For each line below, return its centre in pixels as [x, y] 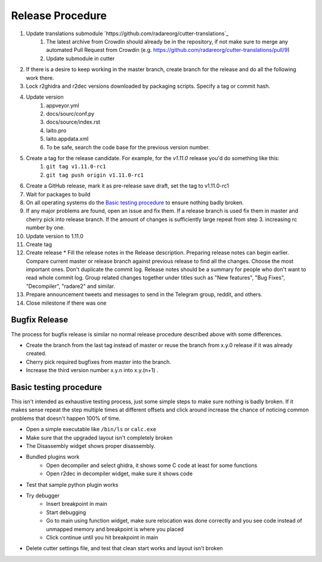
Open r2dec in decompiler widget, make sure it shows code [120, 474]
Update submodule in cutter [80, 58]
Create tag [39, 244]
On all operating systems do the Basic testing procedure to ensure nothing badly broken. [135, 202]
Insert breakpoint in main [77, 504]
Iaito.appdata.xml [67, 139]
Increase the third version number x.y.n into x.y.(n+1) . [92, 370]
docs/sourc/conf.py [70, 114]
